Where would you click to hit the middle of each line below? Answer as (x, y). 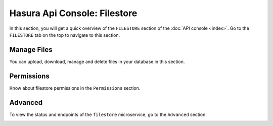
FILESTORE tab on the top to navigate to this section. (65, 35)
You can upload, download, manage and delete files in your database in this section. (97, 61)
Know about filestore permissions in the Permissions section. (75, 88)
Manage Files (31, 50)
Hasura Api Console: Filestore (73, 13)
